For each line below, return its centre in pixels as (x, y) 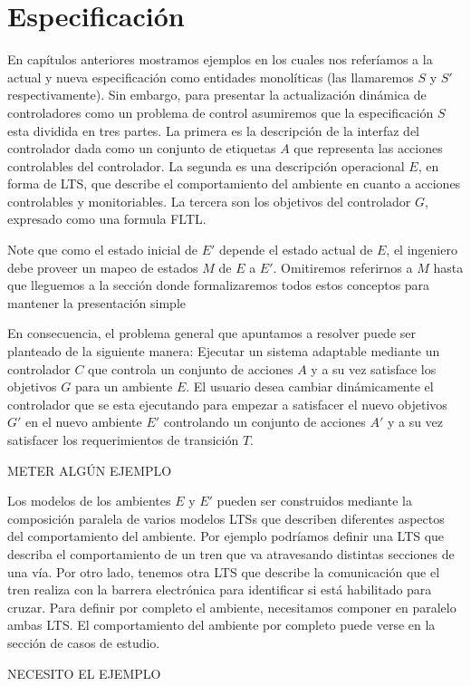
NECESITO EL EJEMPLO (84, 673)
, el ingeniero (422, 250)
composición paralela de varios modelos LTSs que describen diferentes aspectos (226, 518)
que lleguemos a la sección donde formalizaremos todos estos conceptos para (219, 285)
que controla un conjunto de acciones (191, 368)
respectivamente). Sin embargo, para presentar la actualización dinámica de (217, 95)
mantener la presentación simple (96, 302)
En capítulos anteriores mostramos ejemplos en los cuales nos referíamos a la (220, 59)
